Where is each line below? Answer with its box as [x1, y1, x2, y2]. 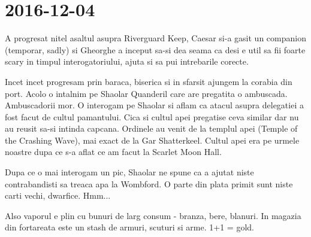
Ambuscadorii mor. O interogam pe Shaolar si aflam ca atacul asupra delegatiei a [5, 99, 304, 111]
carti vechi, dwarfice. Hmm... [5, 189, 111, 202]
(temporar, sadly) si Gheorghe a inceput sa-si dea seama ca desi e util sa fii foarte [5, 43, 306, 56]
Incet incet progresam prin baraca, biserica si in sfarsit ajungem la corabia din [5, 75, 292, 87]
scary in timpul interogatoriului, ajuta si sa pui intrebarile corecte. [5, 55, 249, 68]
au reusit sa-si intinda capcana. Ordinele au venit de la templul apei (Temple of [5, 122, 298, 135]
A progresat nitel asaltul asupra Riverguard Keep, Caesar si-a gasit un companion [5, 32, 306, 44]
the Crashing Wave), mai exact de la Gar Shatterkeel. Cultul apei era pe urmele [5, 133, 300, 146]
